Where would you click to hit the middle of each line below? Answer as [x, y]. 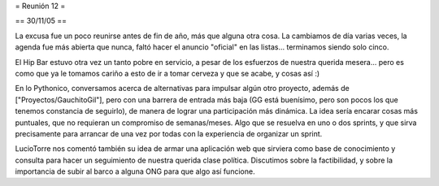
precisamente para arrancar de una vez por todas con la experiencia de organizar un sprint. [169, 133]
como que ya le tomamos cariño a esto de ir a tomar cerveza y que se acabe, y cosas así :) [167, 73]
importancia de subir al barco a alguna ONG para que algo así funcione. [135, 171]
